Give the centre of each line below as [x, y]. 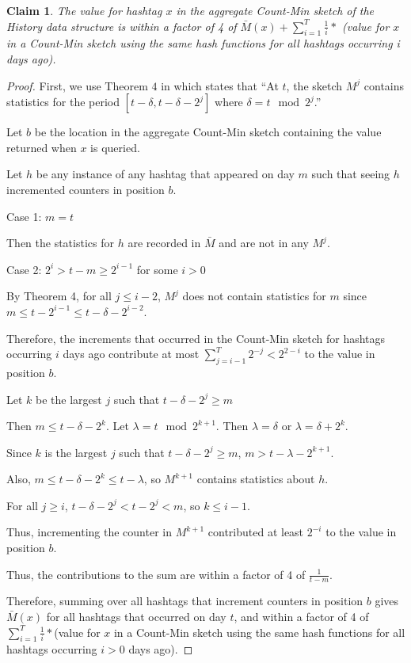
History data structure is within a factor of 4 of [122, 26]
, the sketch [314, 85]
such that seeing [351, 174]
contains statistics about [256, 479]
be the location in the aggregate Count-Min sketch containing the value [208, 132]
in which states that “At [220, 85]
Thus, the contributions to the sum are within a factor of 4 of [156, 574]
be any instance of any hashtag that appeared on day [165, 174]
